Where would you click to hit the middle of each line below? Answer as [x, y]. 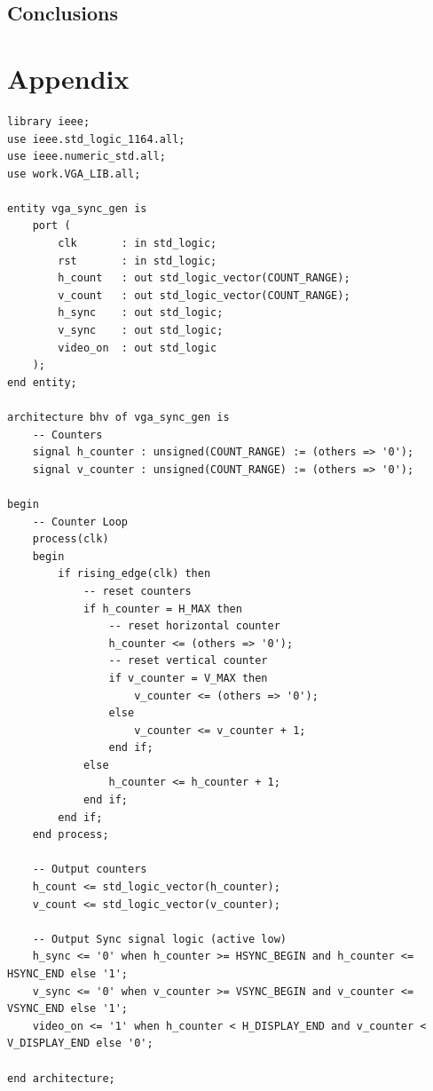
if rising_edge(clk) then [134, 574]
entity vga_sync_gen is [77, 208]
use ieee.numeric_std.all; [87, 157]
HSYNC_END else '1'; [68, 974]
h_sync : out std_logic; [141, 313]
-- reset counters [137, 591]
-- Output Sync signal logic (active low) [159, 939]
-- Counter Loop [80, 522]
